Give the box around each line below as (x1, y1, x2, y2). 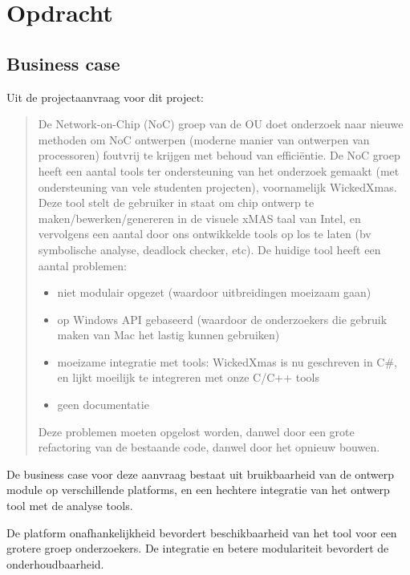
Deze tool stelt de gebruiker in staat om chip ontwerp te (38, 194, 315, 211)
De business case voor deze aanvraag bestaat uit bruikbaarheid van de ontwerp (6, 465, 394, 482)
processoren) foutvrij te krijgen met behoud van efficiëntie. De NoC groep (38, 147, 400, 164)
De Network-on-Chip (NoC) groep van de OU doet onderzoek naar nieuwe (38, 115, 404, 132)
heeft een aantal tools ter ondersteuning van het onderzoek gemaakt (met (38, 162, 400, 179)
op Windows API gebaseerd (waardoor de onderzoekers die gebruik (57, 310, 388, 327)
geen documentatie (57, 396, 149, 413)
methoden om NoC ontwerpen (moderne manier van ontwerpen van (38, 131, 370, 148)
